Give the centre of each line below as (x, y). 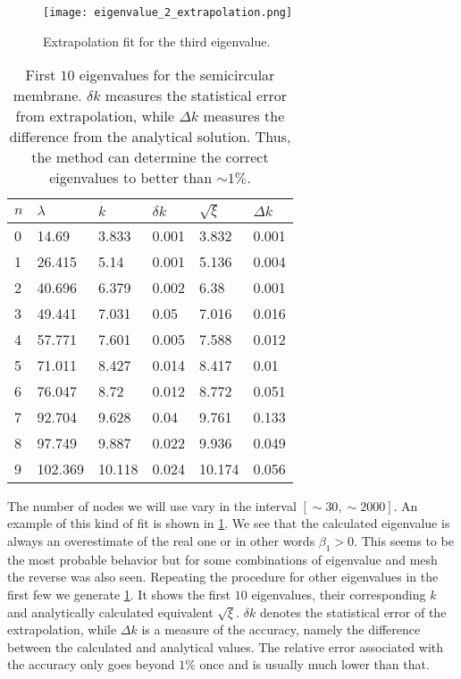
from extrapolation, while (95, 116)
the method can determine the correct (150, 157)
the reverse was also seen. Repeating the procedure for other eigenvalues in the (223, 577)
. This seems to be (404, 541)
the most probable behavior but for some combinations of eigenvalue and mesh (222, 559)
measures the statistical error (196, 96)
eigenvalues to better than (131, 178)
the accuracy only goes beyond (91, 664)
